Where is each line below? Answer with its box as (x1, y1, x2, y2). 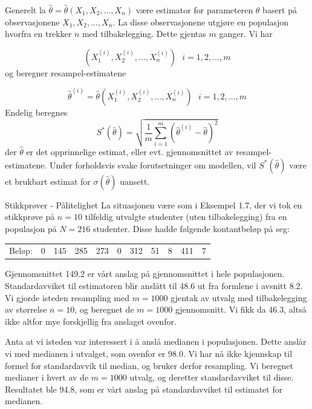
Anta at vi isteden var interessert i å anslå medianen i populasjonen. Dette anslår (5, 335, 307, 348)
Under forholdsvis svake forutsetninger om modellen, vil (49, 158, 256, 171)
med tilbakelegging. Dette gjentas (82, 27, 206, 40)
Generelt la (5, 4, 46, 16)
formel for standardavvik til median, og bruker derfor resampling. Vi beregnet (5, 359, 293, 371)
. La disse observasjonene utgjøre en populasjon (112, 15, 289, 28)
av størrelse (5, 303, 47, 316)
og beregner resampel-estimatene (5, 66, 126, 79)
